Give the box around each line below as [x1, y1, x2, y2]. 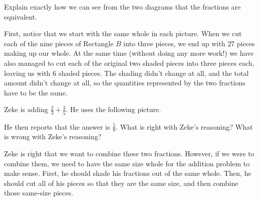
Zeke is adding [4, 104, 48, 115]
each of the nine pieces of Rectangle [4, 38, 114, 48]
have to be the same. [4, 87, 68, 97]
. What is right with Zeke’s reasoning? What [116, 121, 253, 132]
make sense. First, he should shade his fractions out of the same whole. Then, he [4, 168, 251, 178]
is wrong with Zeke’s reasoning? [4, 131, 102, 142]
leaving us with [4, 67, 51, 78]
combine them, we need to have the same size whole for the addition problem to [4, 158, 250, 168]
